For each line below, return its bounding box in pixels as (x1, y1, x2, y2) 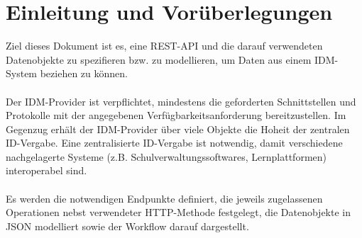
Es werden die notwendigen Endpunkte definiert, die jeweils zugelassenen (6, 191, 323, 205)
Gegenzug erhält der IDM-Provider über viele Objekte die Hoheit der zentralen (6, 121, 350, 136)
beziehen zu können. (40, 66, 128, 81)
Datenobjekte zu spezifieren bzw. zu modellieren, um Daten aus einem (6, 52, 312, 67)
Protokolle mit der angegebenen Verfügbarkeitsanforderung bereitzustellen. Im (6, 108, 346, 123)
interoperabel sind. (6, 163, 87, 178)
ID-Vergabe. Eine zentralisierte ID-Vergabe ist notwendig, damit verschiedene (6, 135, 343, 150)
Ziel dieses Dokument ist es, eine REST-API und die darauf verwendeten (6, 38, 323, 53)
